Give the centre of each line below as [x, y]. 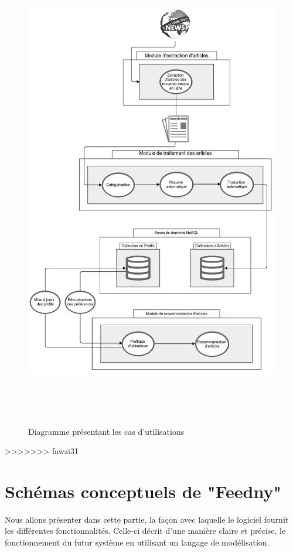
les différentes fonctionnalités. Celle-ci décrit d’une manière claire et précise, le [145, 531]
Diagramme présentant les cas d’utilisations [106, 431]
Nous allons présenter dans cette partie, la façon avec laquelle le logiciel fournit [147, 519]
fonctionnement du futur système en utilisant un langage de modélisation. [137, 542]
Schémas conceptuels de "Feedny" [143, 491]
